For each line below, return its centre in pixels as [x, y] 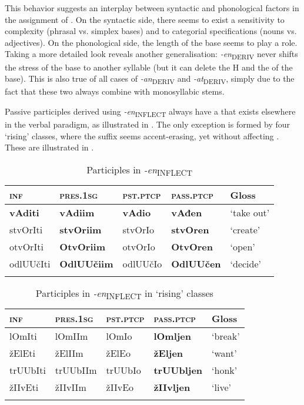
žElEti [23, 353]
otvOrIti [26, 246]
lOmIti [23, 336]
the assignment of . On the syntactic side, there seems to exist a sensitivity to [145, 19]
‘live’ [221, 387]
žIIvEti [24, 387]
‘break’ [226, 336]
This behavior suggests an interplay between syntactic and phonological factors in [152, 8]
